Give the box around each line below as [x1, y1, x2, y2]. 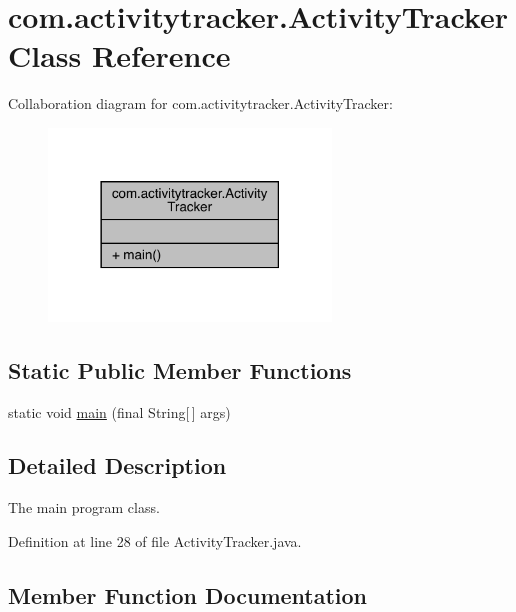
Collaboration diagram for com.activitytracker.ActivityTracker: [8, 93, 393, 114]
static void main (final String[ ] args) [8, 401, 231, 422]
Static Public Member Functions [8, 354, 352, 385]
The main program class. [8, 497, 160, 518]
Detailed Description [8, 450, 227, 481]
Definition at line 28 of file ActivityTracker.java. [8, 530, 302, 551]
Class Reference [8, 35, 231, 76]
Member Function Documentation [8, 579, 368, 610]
